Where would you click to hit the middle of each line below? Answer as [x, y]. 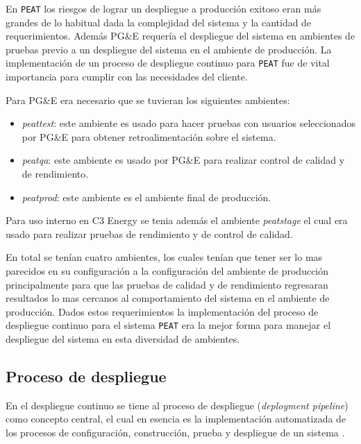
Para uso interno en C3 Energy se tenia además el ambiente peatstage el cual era [177, 220]
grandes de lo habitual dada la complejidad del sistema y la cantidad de [159, 22]
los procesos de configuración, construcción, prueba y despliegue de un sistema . [175, 433]
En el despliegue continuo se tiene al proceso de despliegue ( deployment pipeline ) [177, 405]
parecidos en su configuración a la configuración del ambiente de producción [167, 271]
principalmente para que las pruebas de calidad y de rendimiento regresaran [167, 284]
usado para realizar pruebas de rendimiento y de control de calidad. [149, 233]
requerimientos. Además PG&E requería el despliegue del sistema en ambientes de [180, 36]
